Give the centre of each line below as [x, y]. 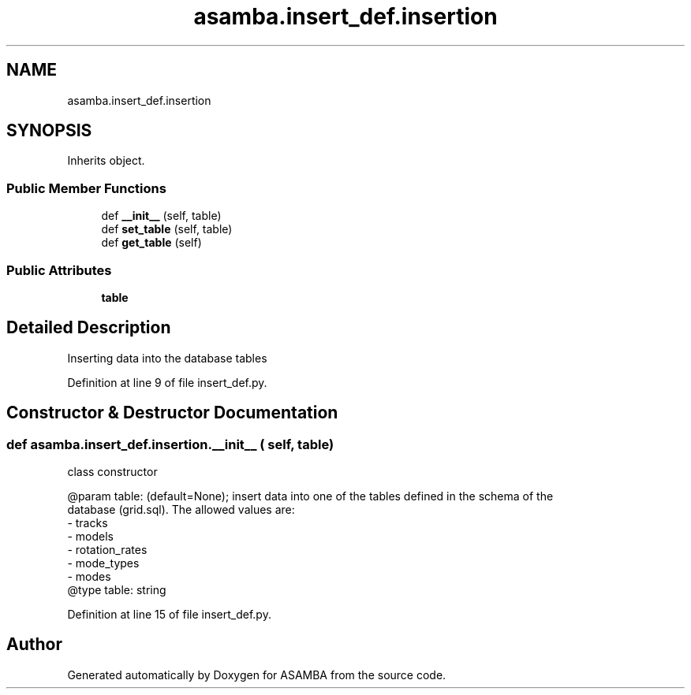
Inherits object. [106, 161]
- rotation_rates [107, 550]
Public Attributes [59, 270]
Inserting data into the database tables [167, 358]
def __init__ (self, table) [161, 216]
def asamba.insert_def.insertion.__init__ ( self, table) [170, 444]
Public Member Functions [86, 188]
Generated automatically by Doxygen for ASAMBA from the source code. [257, 675]
